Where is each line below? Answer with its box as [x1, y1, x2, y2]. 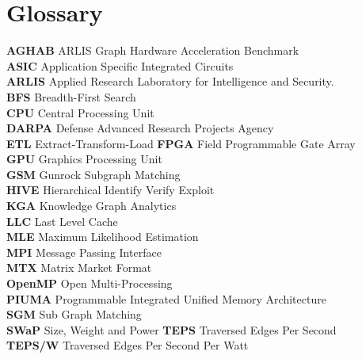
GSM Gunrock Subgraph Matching [6, 166, 181, 182]
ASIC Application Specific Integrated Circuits [6, 57, 234, 74]
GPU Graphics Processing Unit [6, 151, 162, 167]
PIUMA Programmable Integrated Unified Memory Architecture [6, 290, 326, 307]
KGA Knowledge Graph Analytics [6, 197, 177, 214]
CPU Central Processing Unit [6, 104, 154, 120]
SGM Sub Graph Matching [6, 306, 142, 323]
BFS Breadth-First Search [6, 88, 136, 105]
